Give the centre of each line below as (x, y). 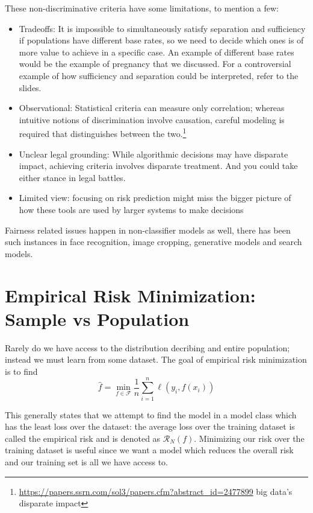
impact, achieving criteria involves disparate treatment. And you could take (158, 166)
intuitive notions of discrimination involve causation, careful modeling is (152, 119)
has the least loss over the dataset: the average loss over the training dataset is (150, 426)
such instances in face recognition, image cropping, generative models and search (153, 242)
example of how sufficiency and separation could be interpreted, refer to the (159, 75)
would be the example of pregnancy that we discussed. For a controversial (155, 64)
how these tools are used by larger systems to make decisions (131, 209)
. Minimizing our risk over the (249, 438)
